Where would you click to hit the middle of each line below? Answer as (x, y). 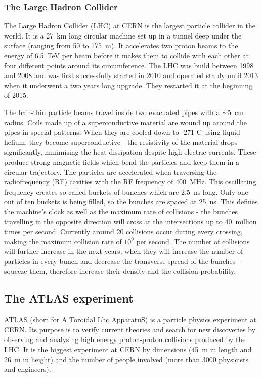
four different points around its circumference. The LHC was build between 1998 (129, 65)
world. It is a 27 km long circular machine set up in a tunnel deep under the (123, 35)
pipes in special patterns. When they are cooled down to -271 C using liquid (122, 132)
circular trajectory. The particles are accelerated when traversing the (111, 172)
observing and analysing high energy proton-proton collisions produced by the (125, 339)
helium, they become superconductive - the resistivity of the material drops (121, 142)
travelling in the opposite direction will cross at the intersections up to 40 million (130, 221)
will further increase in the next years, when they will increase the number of (124, 251)
